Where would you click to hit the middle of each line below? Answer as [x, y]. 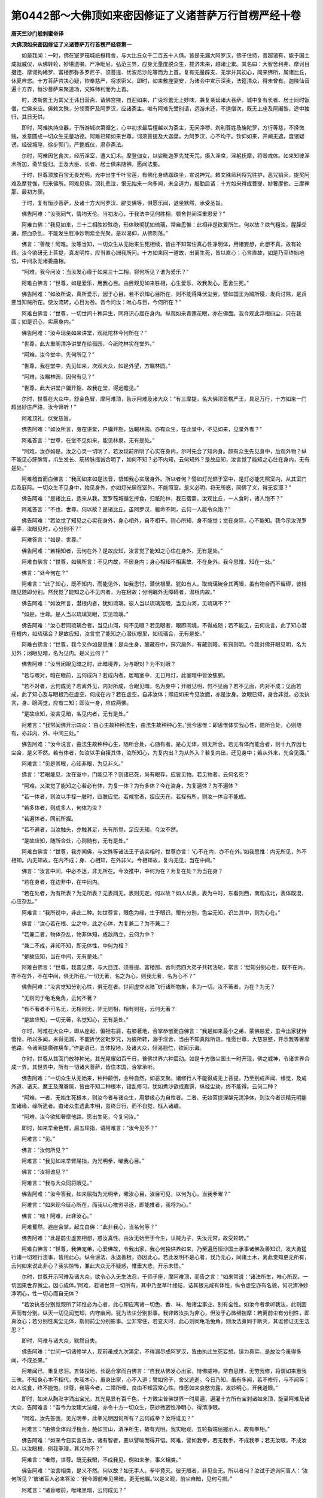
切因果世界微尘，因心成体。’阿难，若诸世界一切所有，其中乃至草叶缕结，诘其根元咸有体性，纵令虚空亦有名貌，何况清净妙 [160, 1285]
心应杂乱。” [24, 901]
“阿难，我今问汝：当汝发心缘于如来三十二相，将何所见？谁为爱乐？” [105, 272]
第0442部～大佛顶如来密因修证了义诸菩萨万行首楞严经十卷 [156, 16]
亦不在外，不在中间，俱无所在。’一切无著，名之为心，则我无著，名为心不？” [103, 975]
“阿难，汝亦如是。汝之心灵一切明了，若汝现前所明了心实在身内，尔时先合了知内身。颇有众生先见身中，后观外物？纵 [164, 451]
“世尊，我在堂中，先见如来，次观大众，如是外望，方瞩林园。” [96, 366]
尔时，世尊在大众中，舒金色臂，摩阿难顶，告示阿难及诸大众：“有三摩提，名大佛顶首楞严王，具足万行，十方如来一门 [164, 399]
